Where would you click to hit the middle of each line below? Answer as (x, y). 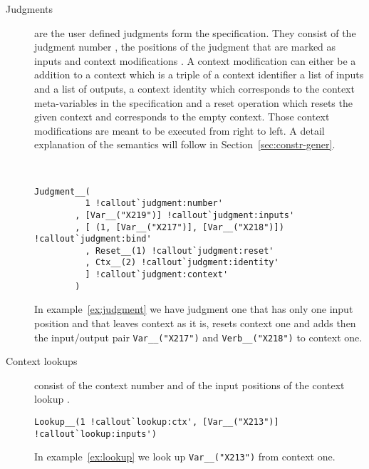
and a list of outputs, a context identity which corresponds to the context (194, 88)
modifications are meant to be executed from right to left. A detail (180, 130)
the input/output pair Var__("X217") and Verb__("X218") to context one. (198, 337)
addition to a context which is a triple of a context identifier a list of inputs (199, 74)
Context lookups (42, 361)
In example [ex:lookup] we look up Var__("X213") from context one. (185, 457)
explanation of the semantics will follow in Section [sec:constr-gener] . (185, 144)
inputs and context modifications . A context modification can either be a (195, 60)
